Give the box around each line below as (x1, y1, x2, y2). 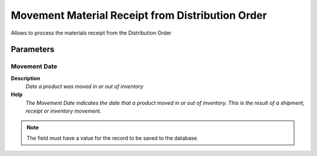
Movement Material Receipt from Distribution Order (11, 9, 267, 22)
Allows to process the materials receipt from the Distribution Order (11, 29, 172, 36)
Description (11, 74, 41, 82)
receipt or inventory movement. (25, 107, 102, 114)
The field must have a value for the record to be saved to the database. (26, 135, 199, 142)
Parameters (11, 45, 55, 55)
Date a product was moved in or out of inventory (25, 83, 144, 90)
